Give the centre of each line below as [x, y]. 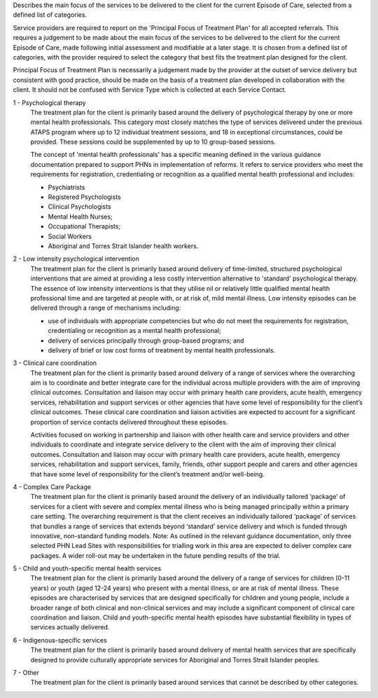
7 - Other [26, 672]
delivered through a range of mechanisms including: [106, 308]
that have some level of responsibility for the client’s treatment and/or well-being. [148, 474]
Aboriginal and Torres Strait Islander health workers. [123, 246]
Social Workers [70, 236]
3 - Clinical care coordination [55, 363]
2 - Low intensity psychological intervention [76, 259]
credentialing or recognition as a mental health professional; [135, 331]
